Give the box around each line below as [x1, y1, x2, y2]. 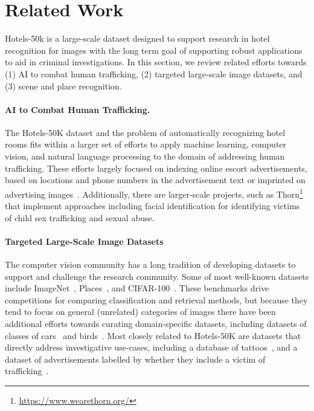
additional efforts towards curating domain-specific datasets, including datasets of [5, 317, 307, 330]
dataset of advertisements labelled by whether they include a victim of [5, 352, 266, 365]
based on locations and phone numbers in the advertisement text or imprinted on [5, 173, 306, 186]
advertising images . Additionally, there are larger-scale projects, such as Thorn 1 [5, 186, 303, 200]
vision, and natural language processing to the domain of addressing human [5, 150, 285, 163]
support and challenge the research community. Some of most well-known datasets [5, 270, 309, 282]
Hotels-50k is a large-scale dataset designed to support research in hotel [5, 32, 270, 45]
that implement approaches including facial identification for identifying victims [5, 199, 300, 212]
